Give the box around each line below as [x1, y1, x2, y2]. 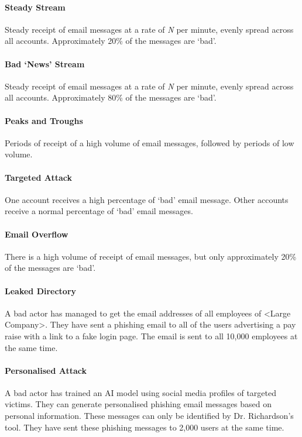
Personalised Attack [5, 364, 87, 376]
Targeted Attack [5, 171, 72, 183]
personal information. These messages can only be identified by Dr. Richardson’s [5, 410, 294, 422]
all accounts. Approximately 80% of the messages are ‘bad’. [5, 91, 217, 104]
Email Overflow [5, 228, 68, 240]
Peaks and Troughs [5, 114, 83, 126]
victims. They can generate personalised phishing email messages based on [5, 398, 272, 410]
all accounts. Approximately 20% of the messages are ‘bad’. [5, 35, 217, 47]
